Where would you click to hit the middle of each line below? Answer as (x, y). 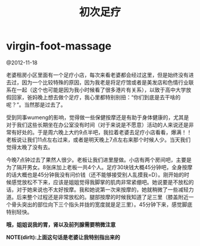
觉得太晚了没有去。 (30, 147)
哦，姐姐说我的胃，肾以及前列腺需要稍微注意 (61, 225)
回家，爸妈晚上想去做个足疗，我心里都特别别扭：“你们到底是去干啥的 (96, 97)
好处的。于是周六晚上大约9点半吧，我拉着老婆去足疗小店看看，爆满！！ (104, 132)
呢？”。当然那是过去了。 (36, 104)
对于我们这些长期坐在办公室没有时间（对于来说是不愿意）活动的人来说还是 (97, 124)
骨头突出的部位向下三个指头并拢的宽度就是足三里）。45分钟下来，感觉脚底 (102, 204)
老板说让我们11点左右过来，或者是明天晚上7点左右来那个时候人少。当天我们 (99, 139)
